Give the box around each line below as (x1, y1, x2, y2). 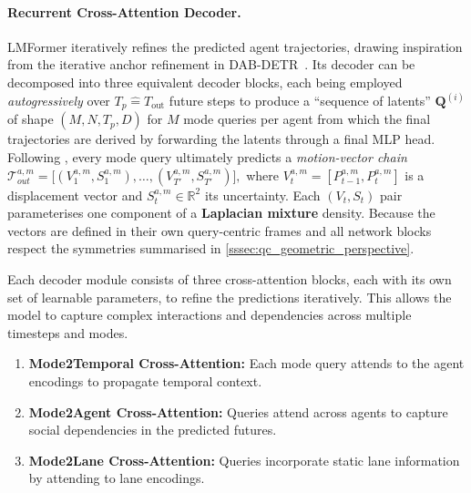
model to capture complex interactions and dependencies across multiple (7, 305, 412, 324)
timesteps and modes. (7, 323, 128, 342)
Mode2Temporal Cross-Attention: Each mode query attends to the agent (28, 354, 465, 373)
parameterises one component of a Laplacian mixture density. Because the (7, 203, 435, 222)
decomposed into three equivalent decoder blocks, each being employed (7, 72, 403, 91)
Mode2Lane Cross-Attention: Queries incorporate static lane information (28, 450, 460, 469)
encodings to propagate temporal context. (28, 372, 262, 390)
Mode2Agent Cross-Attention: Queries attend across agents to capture (28, 402, 448, 421)
